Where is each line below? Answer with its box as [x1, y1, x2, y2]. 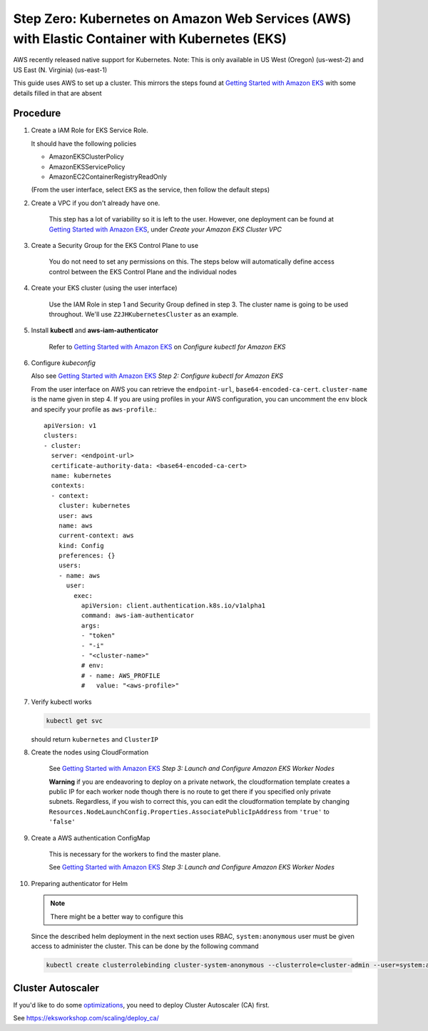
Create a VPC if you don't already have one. [31, 199, 160, 207]
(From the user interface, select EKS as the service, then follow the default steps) [31, 186, 270, 194]
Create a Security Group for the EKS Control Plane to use [31, 241, 199, 249]
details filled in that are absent [13, 89, 103, 97]
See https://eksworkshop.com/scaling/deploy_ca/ [13, 1014, 160, 1022]
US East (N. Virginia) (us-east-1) [13, 65, 108, 74]
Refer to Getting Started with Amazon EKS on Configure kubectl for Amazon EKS [49, 342, 286, 351]
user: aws [58, 512, 93, 519]
